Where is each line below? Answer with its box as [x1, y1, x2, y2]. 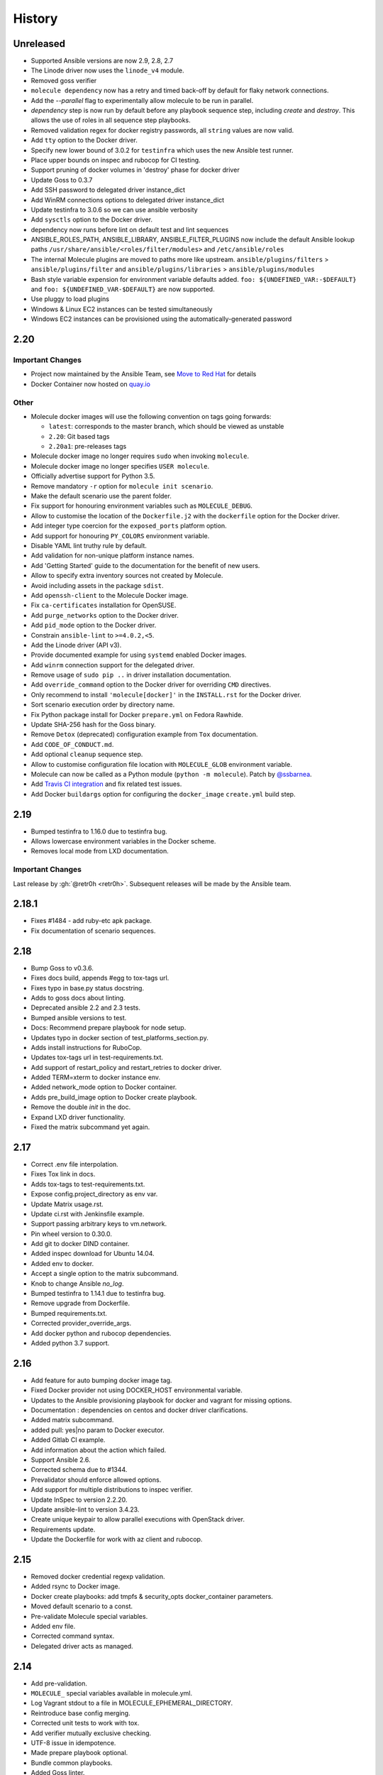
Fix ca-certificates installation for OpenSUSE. [30, 601, 177, 610]
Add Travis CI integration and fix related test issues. [30, 780, 182, 788]
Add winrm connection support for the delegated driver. [30, 660, 195, 669]
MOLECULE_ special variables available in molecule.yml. [30, 1689, 193, 1698]
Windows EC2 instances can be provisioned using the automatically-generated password [30, 315, 292, 323]
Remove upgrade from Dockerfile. [30, 1299, 131, 1308]
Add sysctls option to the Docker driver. [30, 215, 152, 224]
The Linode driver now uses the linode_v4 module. [30, 66, 184, 75]
